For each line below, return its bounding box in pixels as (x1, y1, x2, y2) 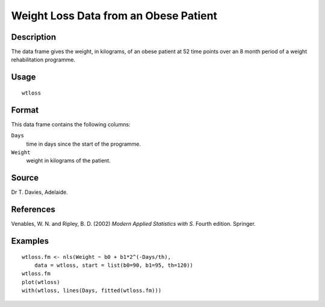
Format (11, 105, 39, 115)
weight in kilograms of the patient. (26, 157, 111, 164)
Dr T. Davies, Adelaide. (11, 188, 69, 196)
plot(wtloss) (22, 279, 60, 285)
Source (11, 173, 39, 183)
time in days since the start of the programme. (26, 140, 141, 147)
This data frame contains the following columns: (11, 120, 131, 128)
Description (11, 32, 57, 42)
